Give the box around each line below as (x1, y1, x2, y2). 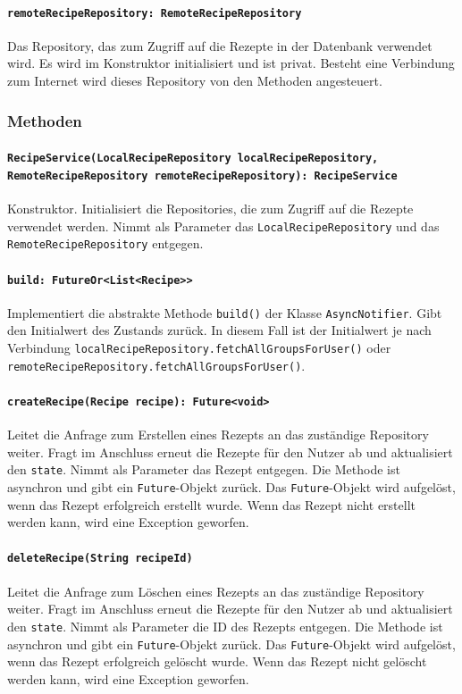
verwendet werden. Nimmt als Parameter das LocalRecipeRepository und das (7, 216, 440, 235)
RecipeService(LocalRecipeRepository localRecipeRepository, (7, 152, 379, 165)
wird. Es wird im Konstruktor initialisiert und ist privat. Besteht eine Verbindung (7, 54, 455, 72)
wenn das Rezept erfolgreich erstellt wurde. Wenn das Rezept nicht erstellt (7, 495, 416, 514)
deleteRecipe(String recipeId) (7, 552, 193, 565)
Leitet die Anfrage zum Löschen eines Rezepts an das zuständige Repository (7, 581, 424, 600)
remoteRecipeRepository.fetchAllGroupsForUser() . (7, 355, 306, 374)
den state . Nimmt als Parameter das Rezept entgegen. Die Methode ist (7, 460, 400, 479)
